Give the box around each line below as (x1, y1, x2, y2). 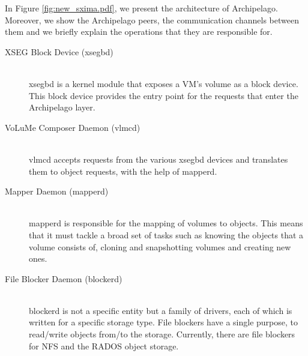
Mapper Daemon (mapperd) (5, 185, 109, 198)
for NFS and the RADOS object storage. (29, 339, 179, 352)
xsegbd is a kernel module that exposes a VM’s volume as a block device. (29, 77, 298, 89)
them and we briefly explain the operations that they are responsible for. (5, 25, 273, 38)
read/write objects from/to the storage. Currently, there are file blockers (29, 328, 295, 340)
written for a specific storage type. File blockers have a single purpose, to (29, 316, 298, 328)
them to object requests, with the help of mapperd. (29, 164, 217, 177)
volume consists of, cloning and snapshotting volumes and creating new (29, 240, 291, 253)
